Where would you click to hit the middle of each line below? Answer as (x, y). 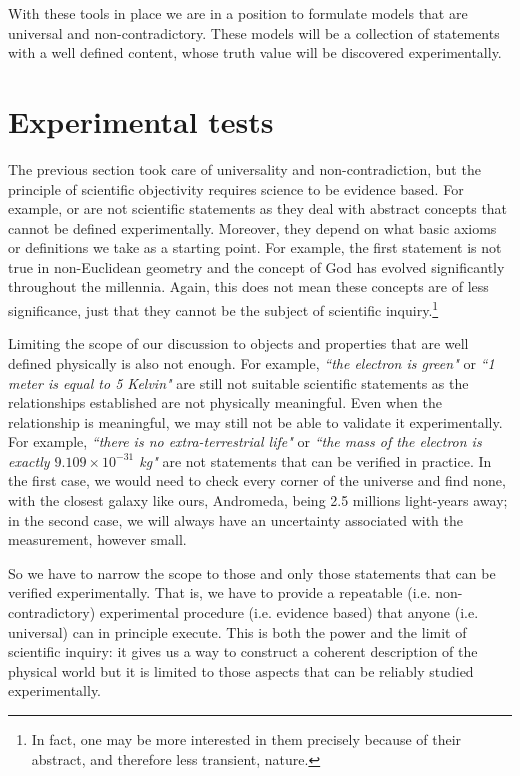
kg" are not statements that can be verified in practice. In (315, 460)
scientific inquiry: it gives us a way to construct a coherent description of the (243, 651)
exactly (29, 460)
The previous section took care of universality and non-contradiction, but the (244, 168)
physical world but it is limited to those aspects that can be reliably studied (241, 670)
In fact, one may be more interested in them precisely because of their (246, 739)
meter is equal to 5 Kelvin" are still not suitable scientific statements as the (238, 382)
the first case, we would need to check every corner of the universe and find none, (257, 480)
